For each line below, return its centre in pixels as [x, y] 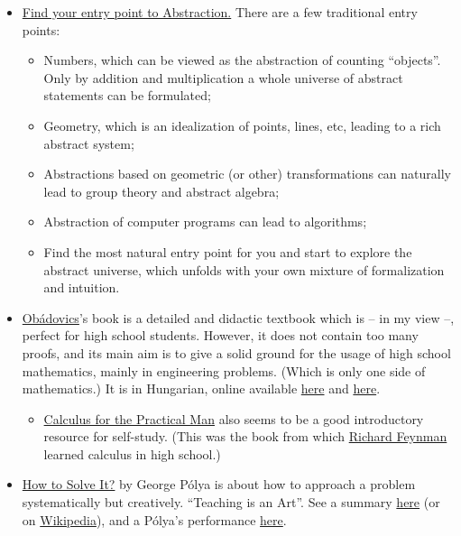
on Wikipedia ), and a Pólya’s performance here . [154, 519]
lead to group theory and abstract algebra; [161, 191]
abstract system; [89, 143]
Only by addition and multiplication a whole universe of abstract [223, 77]
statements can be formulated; [127, 95]
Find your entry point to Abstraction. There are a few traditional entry [220, 12]
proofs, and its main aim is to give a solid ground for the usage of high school [236, 352]
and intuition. [82, 287]
